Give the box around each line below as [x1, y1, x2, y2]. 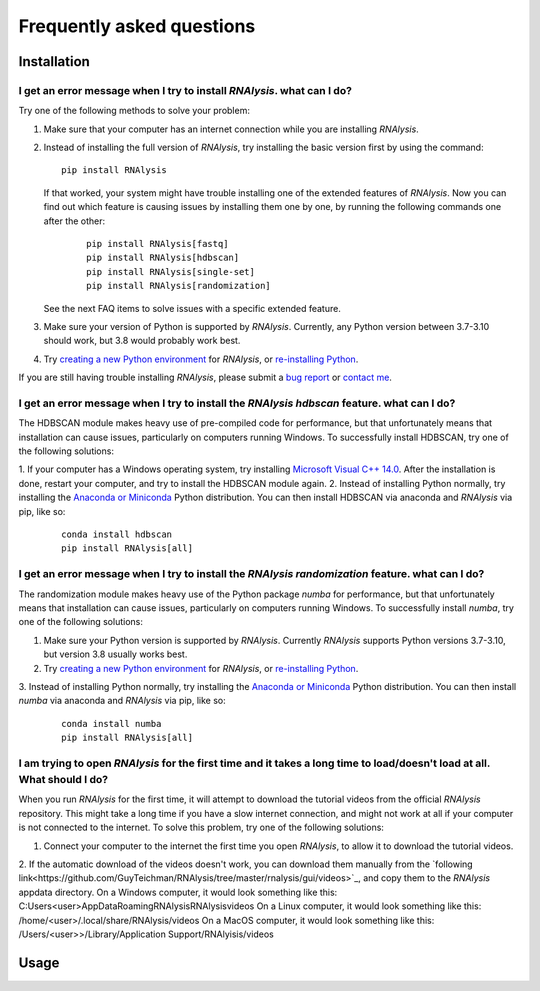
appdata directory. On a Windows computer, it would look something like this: [18, 886, 338, 898]
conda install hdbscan [61, 529, 173, 540]
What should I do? [18, 773, 109, 787]
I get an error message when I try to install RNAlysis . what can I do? [18, 83, 352, 97]
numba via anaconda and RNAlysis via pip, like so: [18, 695, 226, 707]
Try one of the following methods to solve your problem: [18, 105, 250, 117]
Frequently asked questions [18, 15, 256, 37]
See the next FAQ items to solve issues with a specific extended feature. [43, 302, 342, 314]
